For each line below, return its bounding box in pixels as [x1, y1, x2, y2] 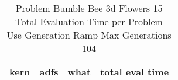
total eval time [100, 65, 169, 78]
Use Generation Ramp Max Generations [6, 28, 172, 41]
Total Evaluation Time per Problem [15, 15, 163, 28]
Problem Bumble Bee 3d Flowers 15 [15, 1, 163, 15]
